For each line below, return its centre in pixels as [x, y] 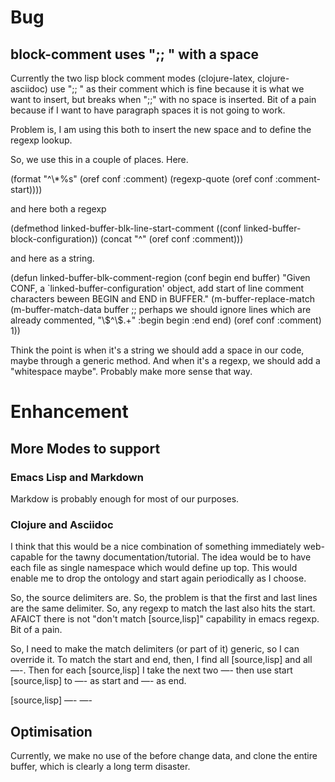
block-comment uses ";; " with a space [135, 54]
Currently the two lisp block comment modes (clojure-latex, [133, 78]
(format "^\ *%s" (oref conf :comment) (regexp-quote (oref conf [141, 179]
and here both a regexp [58, 209]
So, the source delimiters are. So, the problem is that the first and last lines [164, 598]
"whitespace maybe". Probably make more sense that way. [131, 371]
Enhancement [69, 412]
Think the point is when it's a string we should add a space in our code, [157, 350]
